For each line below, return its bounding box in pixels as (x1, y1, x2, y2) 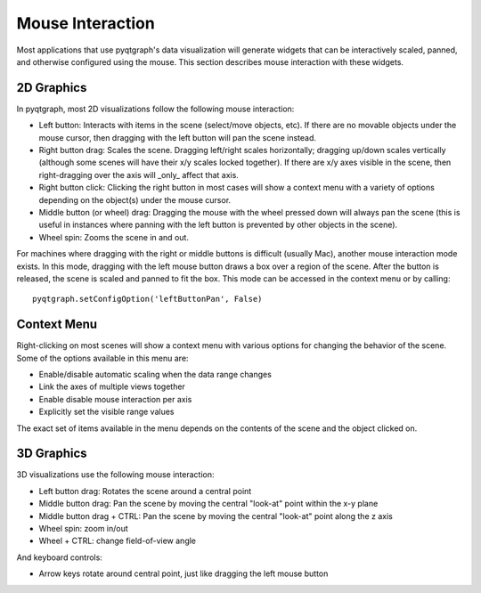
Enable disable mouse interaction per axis (38, 394, 192, 404)
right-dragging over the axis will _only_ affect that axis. (38, 169, 240, 180)
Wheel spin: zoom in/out (38, 524, 128, 534)
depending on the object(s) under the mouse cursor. (38, 194, 232, 205)
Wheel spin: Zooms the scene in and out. (38, 232, 189, 242)
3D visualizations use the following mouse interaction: (16, 469, 215, 480)
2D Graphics (16, 80, 87, 95)
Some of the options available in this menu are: (16, 353, 189, 363)
